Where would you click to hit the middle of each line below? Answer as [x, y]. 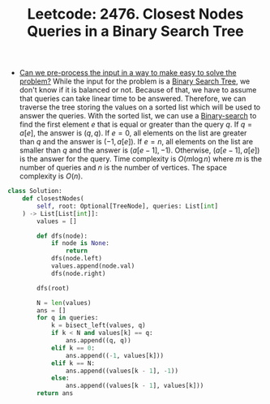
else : [60, 378]
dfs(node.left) [77, 259]
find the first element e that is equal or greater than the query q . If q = [136, 125]
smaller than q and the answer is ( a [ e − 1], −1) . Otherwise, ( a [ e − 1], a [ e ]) [139, 150]
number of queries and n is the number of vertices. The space [123, 168]
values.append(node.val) [93, 266]
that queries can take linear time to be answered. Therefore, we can [133, 99]
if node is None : [80, 243]
